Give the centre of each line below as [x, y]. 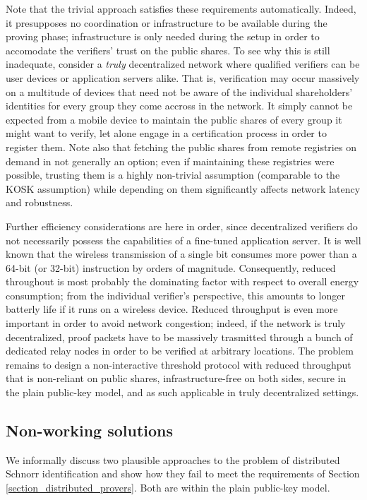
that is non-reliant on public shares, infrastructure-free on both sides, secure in [176, 378]
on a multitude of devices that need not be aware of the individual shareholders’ [179, 91]
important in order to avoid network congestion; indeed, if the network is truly [176, 323]
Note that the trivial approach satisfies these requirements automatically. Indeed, [181, 8]
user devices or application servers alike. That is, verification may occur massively [183, 77]
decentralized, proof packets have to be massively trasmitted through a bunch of [179, 337]
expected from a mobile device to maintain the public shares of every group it [174, 119]
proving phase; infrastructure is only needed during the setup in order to [163, 36]
